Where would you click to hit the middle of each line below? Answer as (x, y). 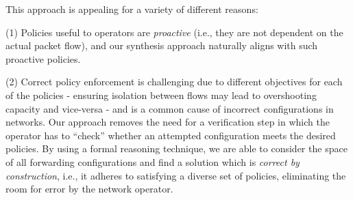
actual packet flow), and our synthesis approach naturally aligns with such (162, 45)
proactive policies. (43, 58)
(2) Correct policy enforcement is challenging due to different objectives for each (174, 82)
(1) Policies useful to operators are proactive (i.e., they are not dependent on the (174, 32)
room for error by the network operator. (89, 189)
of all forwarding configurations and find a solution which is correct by (153, 161)
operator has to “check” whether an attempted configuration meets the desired (171, 135)
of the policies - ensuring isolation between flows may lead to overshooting (161, 95)
